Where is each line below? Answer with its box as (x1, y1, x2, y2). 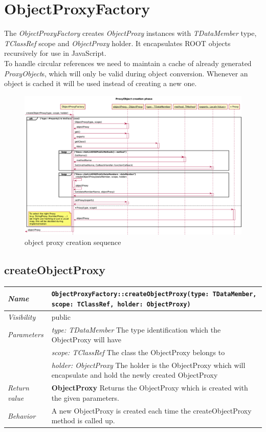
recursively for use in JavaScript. (4, 48, 106, 58)
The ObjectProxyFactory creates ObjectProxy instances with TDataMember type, (4, 28, 257, 38)
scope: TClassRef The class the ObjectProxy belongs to (51, 347, 225, 358)
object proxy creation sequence (25, 236, 121, 247)
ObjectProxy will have (51, 334, 121, 345)
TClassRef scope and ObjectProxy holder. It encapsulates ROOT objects (4, 37, 231, 48)
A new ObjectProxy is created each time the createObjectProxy (51, 405, 252, 416)
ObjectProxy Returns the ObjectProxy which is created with (51, 382, 248, 393)
